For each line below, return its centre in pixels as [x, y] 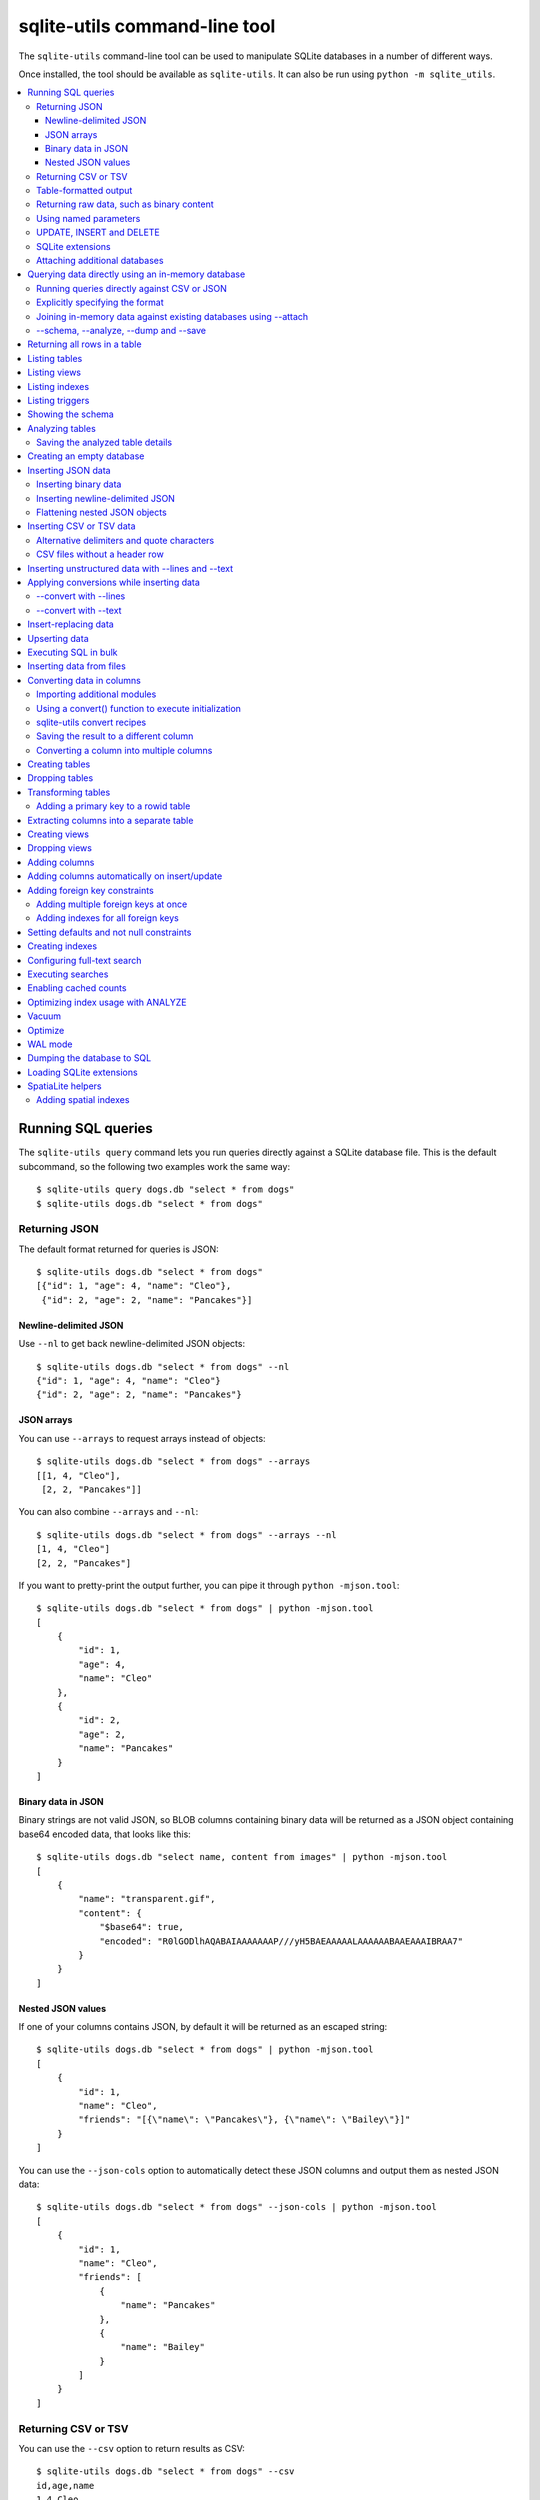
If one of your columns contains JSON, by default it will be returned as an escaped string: [203, 2027]
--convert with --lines [81, 596]
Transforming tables [69, 792]
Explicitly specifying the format [100, 302]
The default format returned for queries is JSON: [118, 1249]
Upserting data [58, 638]
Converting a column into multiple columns [124, 750]
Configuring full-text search [84, 960]
